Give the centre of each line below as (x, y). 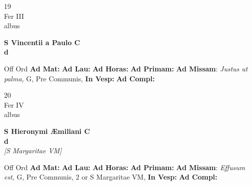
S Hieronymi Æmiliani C (47, 131)
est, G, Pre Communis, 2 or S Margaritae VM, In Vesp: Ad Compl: (111, 177)
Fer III (14, 16)
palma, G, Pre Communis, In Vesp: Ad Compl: (79, 78)
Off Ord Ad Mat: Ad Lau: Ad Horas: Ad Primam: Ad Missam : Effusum (125, 167)
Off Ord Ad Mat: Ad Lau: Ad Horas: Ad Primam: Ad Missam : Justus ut (126, 68)
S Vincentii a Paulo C (42, 42)
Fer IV (14, 104)
